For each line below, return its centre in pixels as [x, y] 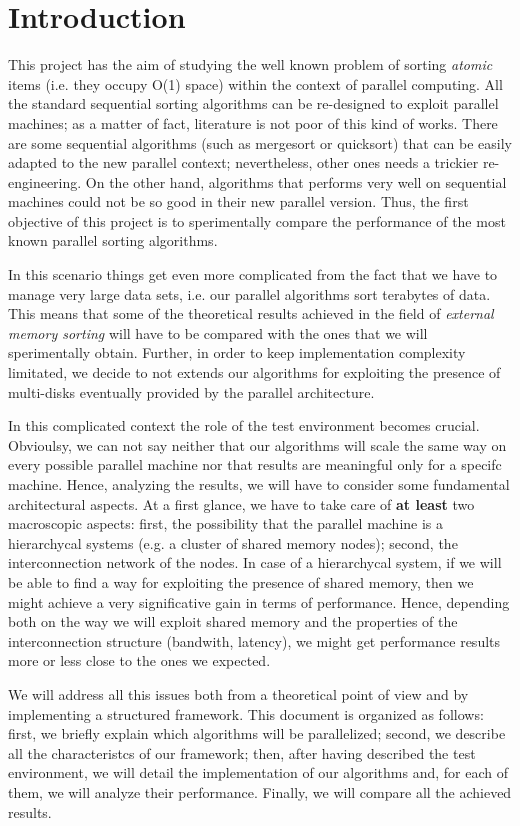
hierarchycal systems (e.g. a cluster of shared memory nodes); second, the [233, 542]
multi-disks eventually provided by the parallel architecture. [191, 391]
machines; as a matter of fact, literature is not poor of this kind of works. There [253, 122]
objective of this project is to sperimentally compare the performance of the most [257, 220]
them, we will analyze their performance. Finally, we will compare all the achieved [260, 791]
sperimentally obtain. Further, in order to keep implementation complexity [237, 352]
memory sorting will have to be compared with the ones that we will [218, 332]
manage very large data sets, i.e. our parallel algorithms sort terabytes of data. [249, 293]
